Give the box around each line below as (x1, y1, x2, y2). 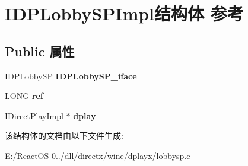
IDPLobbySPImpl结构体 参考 (5, 1, 244, 25)
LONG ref (5, 90, 43, 102)
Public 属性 (5, 41, 75, 60)
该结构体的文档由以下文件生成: (5, 129, 123, 142)
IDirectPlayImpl (5, 109, 63, 122)
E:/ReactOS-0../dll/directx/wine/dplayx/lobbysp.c (5, 149, 190, 161)
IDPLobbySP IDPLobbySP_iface (5, 69, 137, 82)
